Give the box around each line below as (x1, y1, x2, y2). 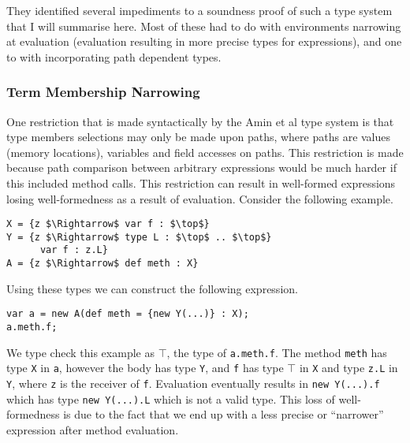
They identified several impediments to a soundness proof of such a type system (6, 2, 393, 18)
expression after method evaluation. (6, 421, 179, 437)
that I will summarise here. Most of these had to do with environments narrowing (6, 17, 401, 34)
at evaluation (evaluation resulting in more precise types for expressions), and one (6, 33, 402, 50)
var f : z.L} (39, 244, 108, 256)
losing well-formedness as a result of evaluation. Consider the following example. (6, 190, 393, 207)
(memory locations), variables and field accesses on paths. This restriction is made (6, 143, 404, 160)
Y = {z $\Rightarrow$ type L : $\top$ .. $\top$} (6, 231, 272, 243)
